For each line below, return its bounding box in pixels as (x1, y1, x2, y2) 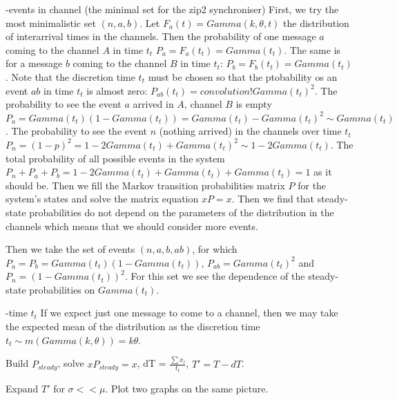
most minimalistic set (6, 15, 96, 30)
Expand (6, 381, 39, 396)
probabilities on (29, 282, 95, 296)
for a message (6, 56, 63, 70)
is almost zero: (86, 83, 148, 97)
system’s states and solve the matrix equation (6, 191, 199, 206)
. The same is (284, 42, 341, 57)
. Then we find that (231, 191, 315, 206)
